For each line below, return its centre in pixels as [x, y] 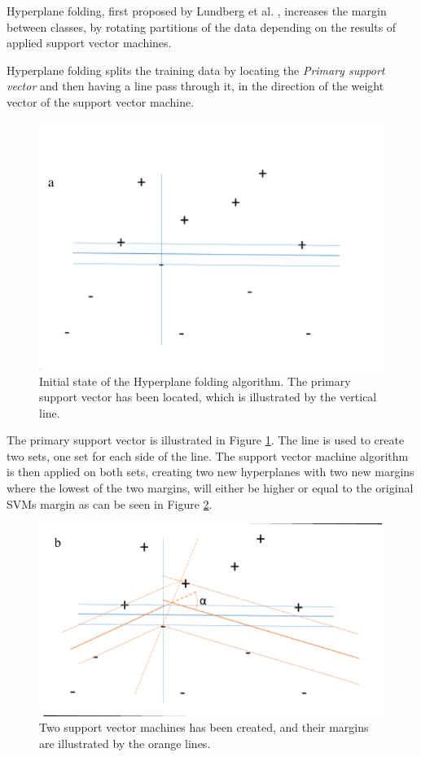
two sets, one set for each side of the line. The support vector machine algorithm [208, 455]
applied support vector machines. [89, 43]
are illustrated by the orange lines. [125, 744]
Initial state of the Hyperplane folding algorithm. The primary [195, 381]
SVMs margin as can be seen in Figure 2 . [110, 503]
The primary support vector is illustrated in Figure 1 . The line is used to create [206, 440]
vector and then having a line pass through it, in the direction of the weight [195, 86]
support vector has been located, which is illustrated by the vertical [208, 397]
